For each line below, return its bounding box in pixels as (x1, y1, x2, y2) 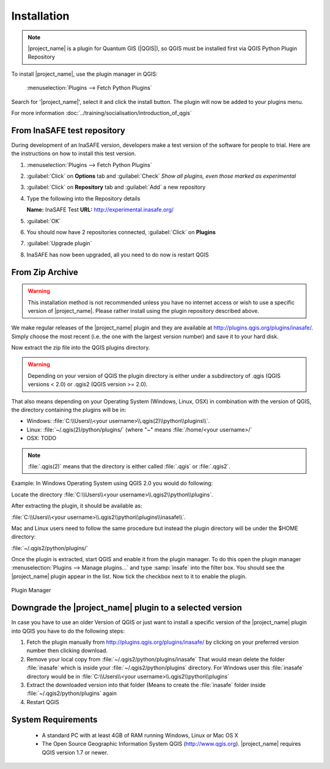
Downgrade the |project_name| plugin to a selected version (11, 603, 243, 613)
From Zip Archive (11, 267, 79, 278)
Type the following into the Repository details (26, 194, 141, 202)
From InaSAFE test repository (11, 125, 125, 136)
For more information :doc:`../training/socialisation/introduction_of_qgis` (11, 109, 192, 116)
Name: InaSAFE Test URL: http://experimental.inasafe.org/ (26, 206, 174, 213)
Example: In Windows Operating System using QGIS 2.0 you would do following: (11, 480, 213, 487)
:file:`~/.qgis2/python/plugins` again (26, 690, 117, 697)
